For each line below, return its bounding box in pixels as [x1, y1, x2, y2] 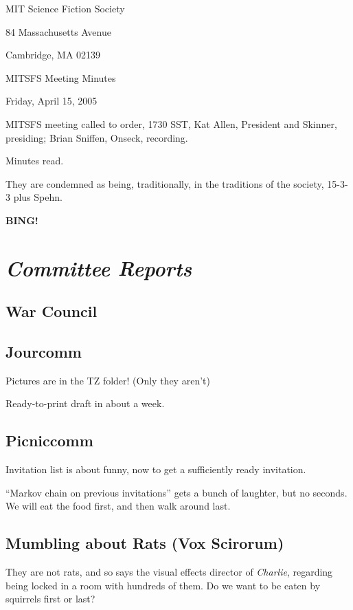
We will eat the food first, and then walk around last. [5, 499, 231, 513]
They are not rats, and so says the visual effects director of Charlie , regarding [5, 565, 333, 579]
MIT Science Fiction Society [5, 1, 125, 15]
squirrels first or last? [5, 591, 95, 606]
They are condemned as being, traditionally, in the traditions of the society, [5, 176, 324, 190]
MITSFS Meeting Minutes [5, 70, 116, 85]
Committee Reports [5, 253, 192, 282]
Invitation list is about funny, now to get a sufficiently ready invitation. [5, 462, 306, 477]
